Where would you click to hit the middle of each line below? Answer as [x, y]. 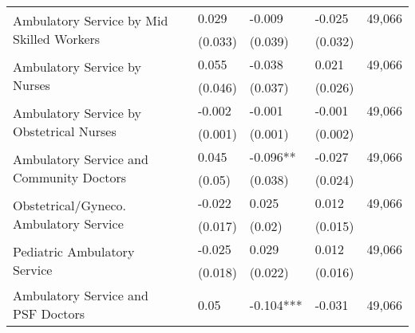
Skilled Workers [57, 39]
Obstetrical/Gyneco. [70, 205]
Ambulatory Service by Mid [91, 20]
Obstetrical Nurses [65, 131]
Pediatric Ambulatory [74, 251]
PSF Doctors [49, 313]
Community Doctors [70, 177]
